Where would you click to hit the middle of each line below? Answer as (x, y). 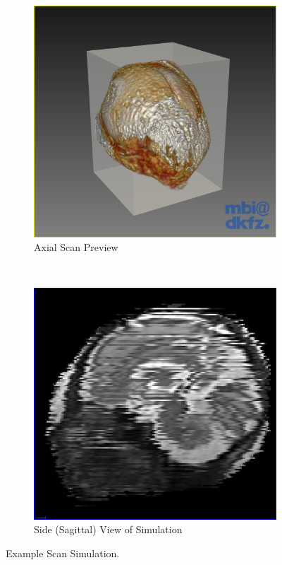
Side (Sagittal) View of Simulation (108, 529)
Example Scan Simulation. (63, 553)
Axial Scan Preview (76, 247)
